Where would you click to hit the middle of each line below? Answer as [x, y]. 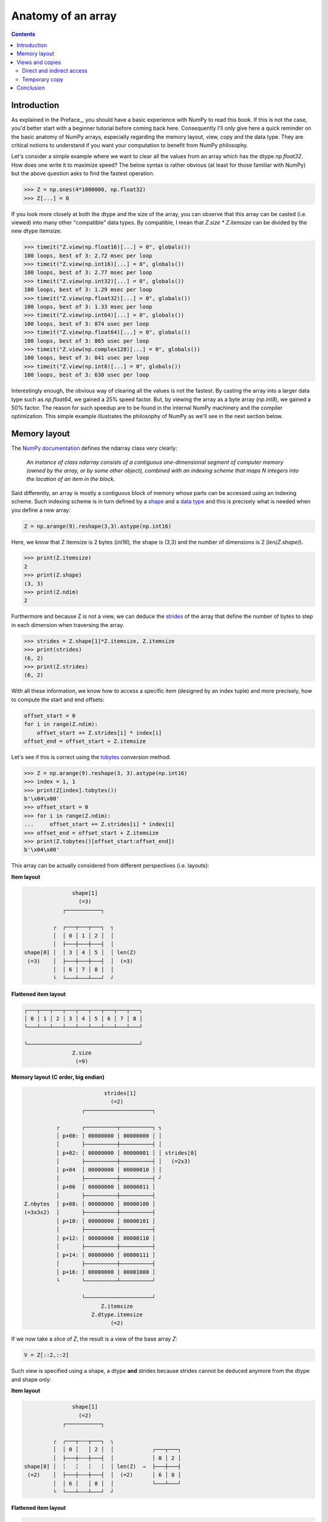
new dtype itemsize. [36, 231]
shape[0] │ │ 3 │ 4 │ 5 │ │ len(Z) [80, 952]
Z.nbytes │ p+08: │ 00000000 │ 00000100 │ [90, 1204]
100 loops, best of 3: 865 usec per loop [87, 341]
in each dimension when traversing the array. [68, 625]
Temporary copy [43, 79]
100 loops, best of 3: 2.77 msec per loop [88, 273]
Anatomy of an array [64, 16]
